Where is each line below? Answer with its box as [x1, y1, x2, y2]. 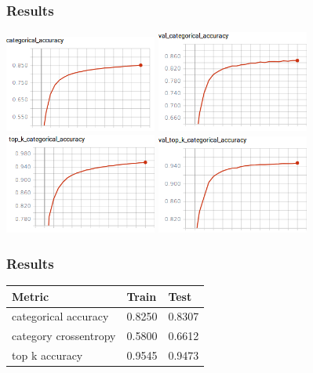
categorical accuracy [12, 308, 109, 324]
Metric [12, 288, 49, 304]
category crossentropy [12, 328, 116, 344]
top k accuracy [12, 347, 83, 364]
